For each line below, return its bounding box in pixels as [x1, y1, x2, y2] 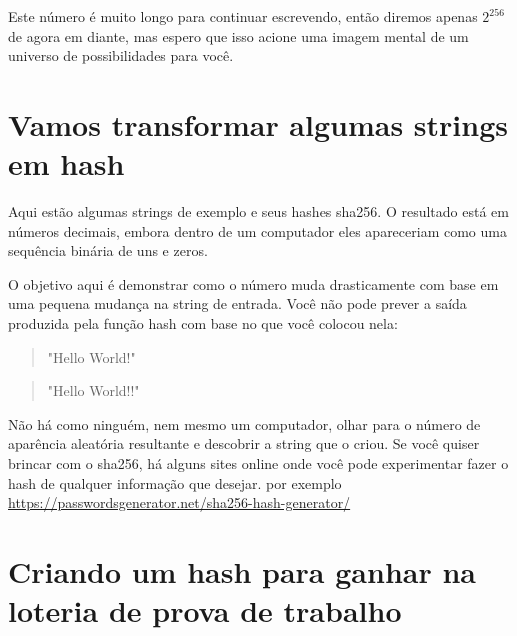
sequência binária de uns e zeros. [8, 240, 208, 261]
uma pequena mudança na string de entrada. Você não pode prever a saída [8, 293, 467, 314]
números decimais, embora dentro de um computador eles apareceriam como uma [8, 220, 507, 241]
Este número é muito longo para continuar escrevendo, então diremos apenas [8, 6, 478, 26]
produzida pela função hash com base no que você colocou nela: [8, 313, 398, 334]
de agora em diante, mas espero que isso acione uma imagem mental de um [8, 25, 469, 46]
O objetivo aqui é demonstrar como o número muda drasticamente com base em [8, 273, 499, 294]
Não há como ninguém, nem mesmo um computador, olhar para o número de [8, 413, 481, 434]
